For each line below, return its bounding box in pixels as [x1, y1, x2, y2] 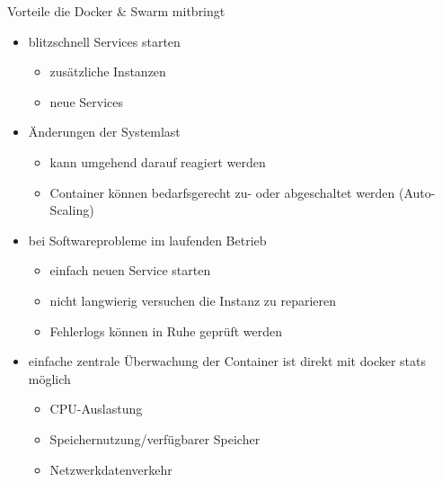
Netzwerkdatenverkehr [49, 460, 172, 478]
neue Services [49, 92, 123, 111]
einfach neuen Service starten [49, 261, 211, 280]
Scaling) [49, 201, 94, 219]
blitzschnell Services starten [28, 31, 181, 50]
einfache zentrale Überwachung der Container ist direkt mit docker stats [28, 352, 427, 370]
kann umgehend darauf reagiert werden [49, 152, 266, 171]
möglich [28, 369, 71, 388]
